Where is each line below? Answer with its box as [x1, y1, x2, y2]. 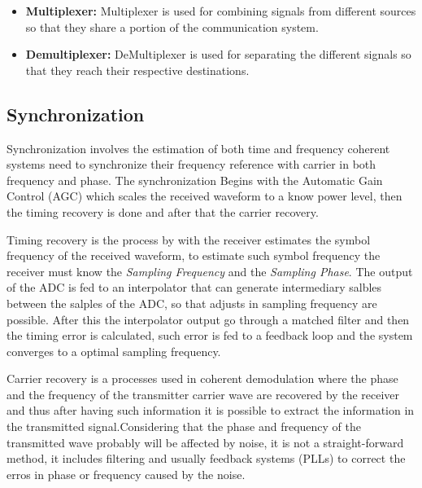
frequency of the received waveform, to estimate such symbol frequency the [7, 247, 381, 264]
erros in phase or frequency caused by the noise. [7, 465, 246, 482]
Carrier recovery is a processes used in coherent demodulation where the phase [7, 370, 398, 387]
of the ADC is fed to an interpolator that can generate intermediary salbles [7, 279, 382, 296]
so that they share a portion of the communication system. [25, 18, 319, 35]
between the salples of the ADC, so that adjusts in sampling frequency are [7, 294, 377, 311]
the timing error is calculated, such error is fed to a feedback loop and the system [7, 327, 413, 344]
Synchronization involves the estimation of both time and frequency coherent [7, 139, 390, 156]
